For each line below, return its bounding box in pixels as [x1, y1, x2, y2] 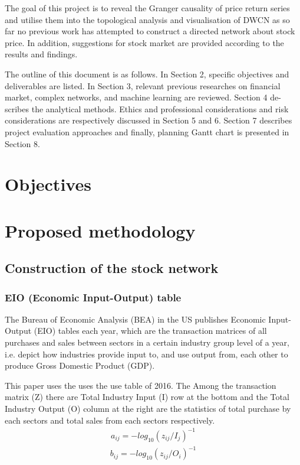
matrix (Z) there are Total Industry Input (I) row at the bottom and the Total [5, 391, 289, 403]
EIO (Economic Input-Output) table [5, 290, 182, 304]
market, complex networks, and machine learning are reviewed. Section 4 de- [5, 91, 281, 103]
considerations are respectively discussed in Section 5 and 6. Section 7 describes [5, 114, 292, 126]
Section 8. [5, 137, 40, 149]
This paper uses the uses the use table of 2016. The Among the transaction [5, 379, 276, 391]
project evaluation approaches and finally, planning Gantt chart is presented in [5, 125, 289, 138]
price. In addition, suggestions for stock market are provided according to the [5, 36, 284, 48]
